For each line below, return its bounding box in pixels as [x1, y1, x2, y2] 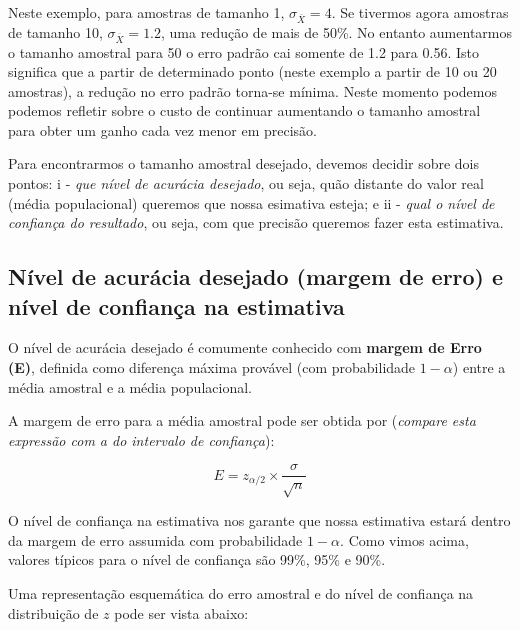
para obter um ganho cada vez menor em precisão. [8, 119, 317, 140]
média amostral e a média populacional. [8, 376, 252, 397]
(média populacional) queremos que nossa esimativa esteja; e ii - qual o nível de [8, 192, 495, 213]
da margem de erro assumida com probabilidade [8, 529, 303, 550]
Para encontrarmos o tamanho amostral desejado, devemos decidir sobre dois [8, 153, 480, 174]
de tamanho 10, [8, 21, 103, 42]
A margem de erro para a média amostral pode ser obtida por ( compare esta [8, 410, 476, 431]
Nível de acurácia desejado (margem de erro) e [8, 261, 504, 292]
